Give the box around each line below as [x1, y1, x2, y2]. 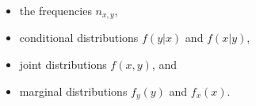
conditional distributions [19, 29, 139, 46]
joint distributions [19, 56, 107, 73]
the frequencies [19, 2, 92, 18]
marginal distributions [19, 82, 128, 99]
